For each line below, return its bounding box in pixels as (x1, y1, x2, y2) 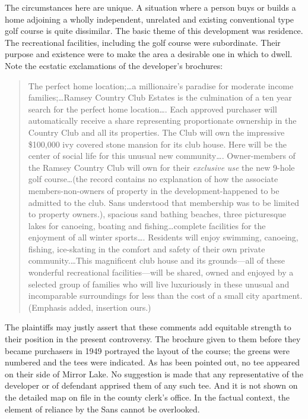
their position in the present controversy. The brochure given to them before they (5, 333, 301, 345)
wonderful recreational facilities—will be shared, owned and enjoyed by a (28, 266, 294, 279)
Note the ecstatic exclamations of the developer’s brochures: (5, 59, 223, 71)
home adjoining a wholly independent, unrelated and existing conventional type (5, 12, 294, 25)
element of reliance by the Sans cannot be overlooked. (5, 402, 200, 415)
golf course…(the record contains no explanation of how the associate (28, 173, 278, 185)
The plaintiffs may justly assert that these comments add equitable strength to (5, 321, 291, 333)
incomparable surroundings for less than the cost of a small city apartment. (28, 289, 303, 302)
